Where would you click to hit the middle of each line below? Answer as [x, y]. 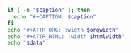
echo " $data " [27, 43]
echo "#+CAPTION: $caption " [55, 17]
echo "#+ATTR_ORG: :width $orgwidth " [63, 30]
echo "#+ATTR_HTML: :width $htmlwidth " [66, 36]
